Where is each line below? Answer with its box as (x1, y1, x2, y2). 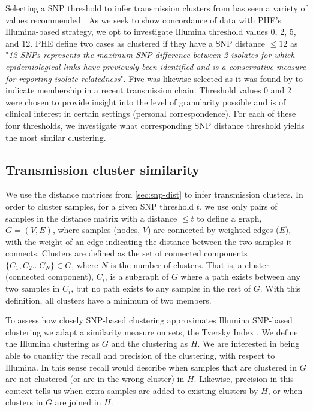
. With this (260, 282, 301, 295)
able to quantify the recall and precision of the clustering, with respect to (5, 349, 275, 362)
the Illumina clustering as (5, 337, 100, 350)
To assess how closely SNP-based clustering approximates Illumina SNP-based (5, 314, 293, 326)
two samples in (5, 282, 60, 295)
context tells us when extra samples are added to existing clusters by (5, 384, 258, 396)
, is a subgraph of (104, 270, 169, 283)
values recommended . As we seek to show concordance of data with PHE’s (5, 13, 282, 26)
